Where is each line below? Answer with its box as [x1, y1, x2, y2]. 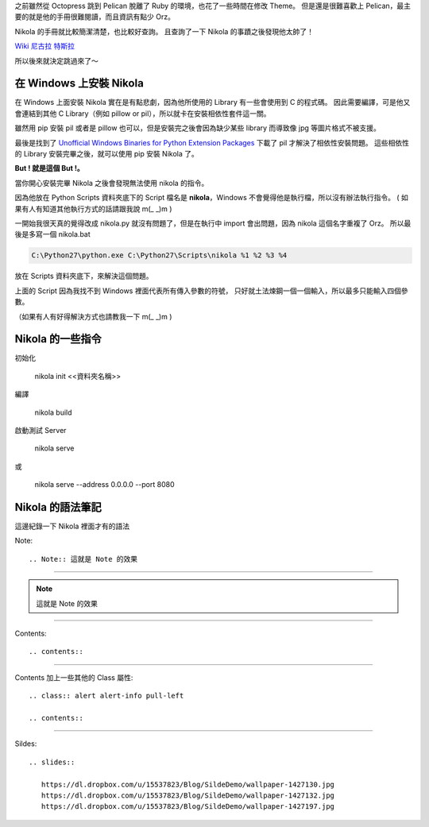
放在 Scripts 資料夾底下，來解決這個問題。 [14, 271, 154, 281]
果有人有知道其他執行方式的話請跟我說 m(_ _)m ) [14, 203, 172, 214]
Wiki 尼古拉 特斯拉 [14, 41, 75, 51]
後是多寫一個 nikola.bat [14, 230, 91, 239]
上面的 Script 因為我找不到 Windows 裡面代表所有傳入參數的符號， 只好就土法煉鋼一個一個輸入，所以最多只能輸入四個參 [14, 286, 408, 296]
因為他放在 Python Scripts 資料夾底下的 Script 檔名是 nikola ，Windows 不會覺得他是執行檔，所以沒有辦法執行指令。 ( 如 [14, 193, 409, 203]
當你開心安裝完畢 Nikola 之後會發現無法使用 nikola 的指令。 [14, 178, 209, 187]
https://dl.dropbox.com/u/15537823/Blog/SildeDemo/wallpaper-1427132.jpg [41, 790, 335, 800]
